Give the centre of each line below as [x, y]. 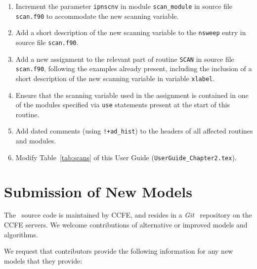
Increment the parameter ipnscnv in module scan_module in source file [124, 6]
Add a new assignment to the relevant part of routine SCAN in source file [125, 59]
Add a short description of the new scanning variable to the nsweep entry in [131, 32]
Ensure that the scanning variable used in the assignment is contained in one [132, 95]
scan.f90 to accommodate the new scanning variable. [97, 16]
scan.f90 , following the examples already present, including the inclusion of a [134, 68]
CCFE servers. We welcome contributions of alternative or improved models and [126, 225]
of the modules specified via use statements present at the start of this [123, 105]
